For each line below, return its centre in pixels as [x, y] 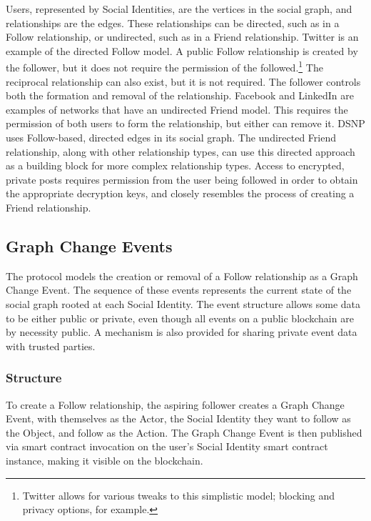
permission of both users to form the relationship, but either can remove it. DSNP [185, 123]
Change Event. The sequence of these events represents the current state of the [179, 290]
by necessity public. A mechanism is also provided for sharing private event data [182, 332]
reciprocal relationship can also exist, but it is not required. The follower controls [183, 81]
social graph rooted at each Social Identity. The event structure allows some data [183, 303]
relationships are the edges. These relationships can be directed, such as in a [173, 23]
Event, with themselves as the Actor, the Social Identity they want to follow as [178, 418]
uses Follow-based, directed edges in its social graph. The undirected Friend [171, 137]
